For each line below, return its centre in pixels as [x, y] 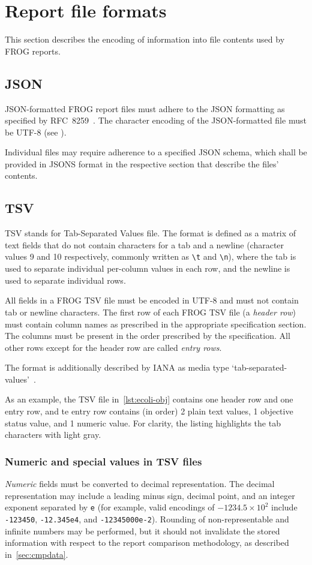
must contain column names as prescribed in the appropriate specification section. [156, 324]
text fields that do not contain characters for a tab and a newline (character [145, 244]
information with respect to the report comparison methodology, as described [147, 543]
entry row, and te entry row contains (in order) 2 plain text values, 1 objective [149, 411]
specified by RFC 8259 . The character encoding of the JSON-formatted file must [156, 120]
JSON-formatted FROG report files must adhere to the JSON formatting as [145, 108]
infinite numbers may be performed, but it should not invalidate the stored [142, 531]
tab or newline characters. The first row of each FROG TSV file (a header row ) [151, 312]
